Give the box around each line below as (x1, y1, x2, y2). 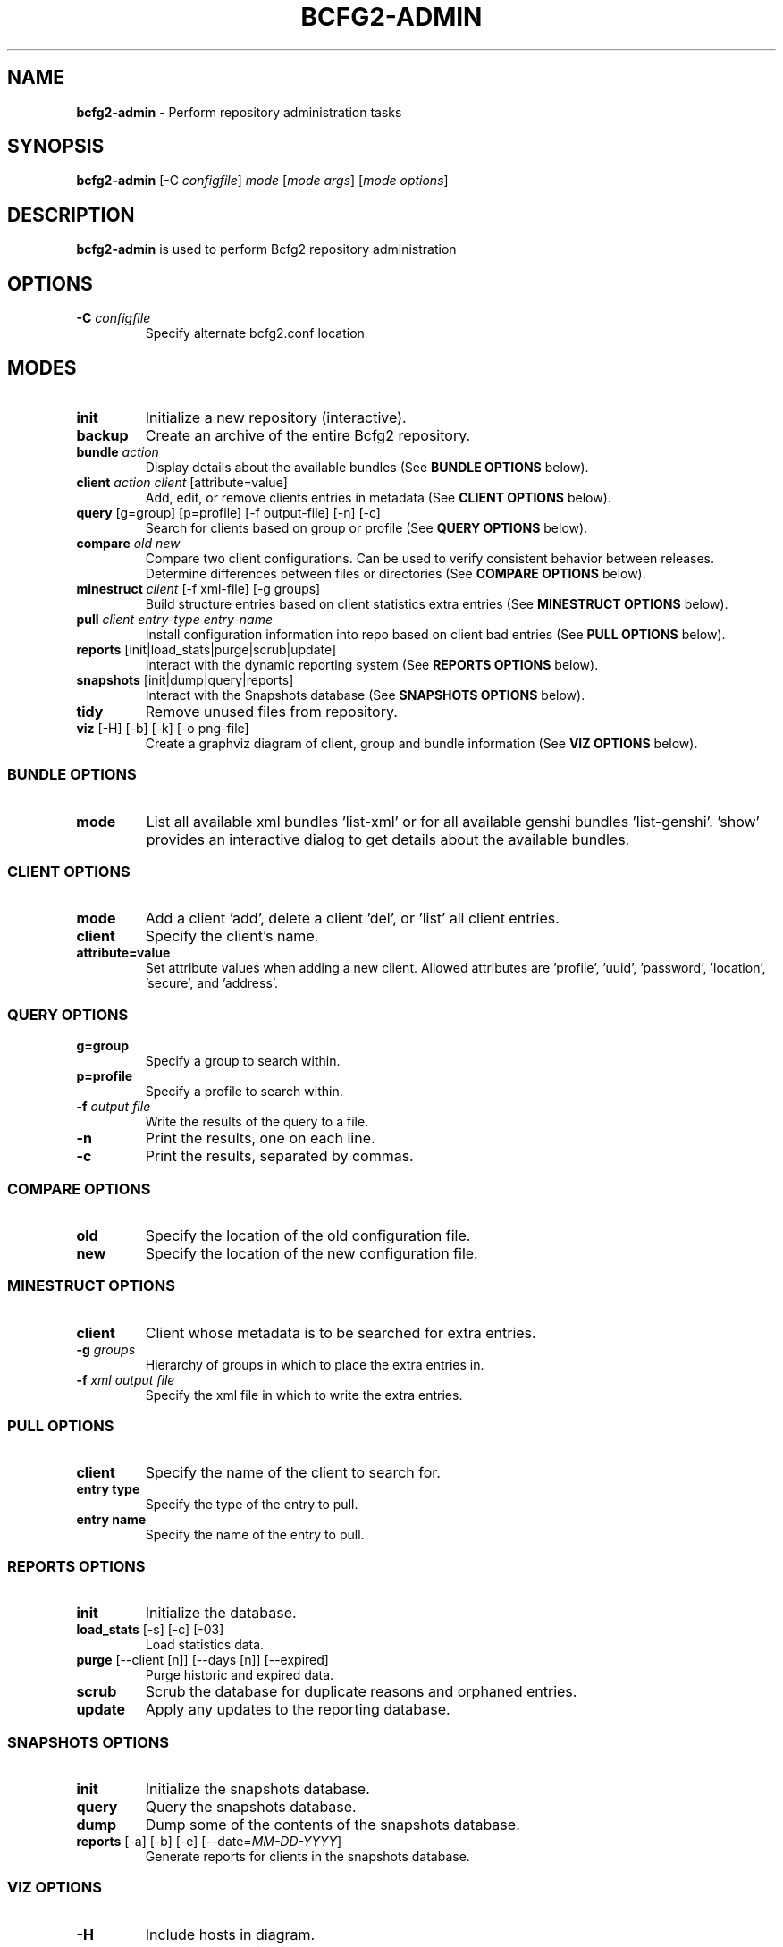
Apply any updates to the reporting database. (145, 1700, 450, 1719)
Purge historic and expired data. (145, 1667, 334, 1683)
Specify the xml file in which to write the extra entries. (145, 1386, 463, 1403)
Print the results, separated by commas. (145, 1147, 414, 1166)
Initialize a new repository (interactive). (145, 408, 407, 426)
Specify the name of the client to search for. (145, 1463, 441, 1482)
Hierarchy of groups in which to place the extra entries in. (145, 1356, 484, 1372)
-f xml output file (76, 1371, 175, 1387)
